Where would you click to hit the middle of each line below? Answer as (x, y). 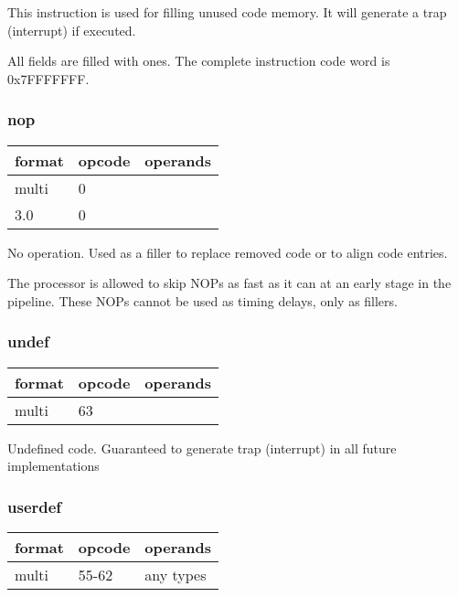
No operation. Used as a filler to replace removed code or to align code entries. (228, 252)
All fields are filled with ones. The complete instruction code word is (199, 61)
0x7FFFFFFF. (48, 78)
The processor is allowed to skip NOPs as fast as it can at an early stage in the (229, 283)
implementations (53, 466)
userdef (35, 506)
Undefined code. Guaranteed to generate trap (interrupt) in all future (202, 448)
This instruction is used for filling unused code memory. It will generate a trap (227, 12)
